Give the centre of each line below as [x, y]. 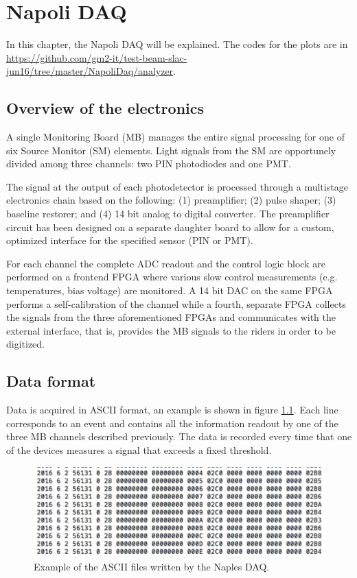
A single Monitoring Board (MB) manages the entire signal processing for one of [175, 137]
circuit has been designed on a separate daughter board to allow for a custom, [170, 227]
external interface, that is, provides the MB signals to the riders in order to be [171, 330]
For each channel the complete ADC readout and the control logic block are [166, 263]
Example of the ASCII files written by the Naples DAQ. [152, 566]
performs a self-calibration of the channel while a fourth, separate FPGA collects [176, 303]
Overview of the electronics [105, 108]
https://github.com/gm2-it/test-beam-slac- [97, 57]
